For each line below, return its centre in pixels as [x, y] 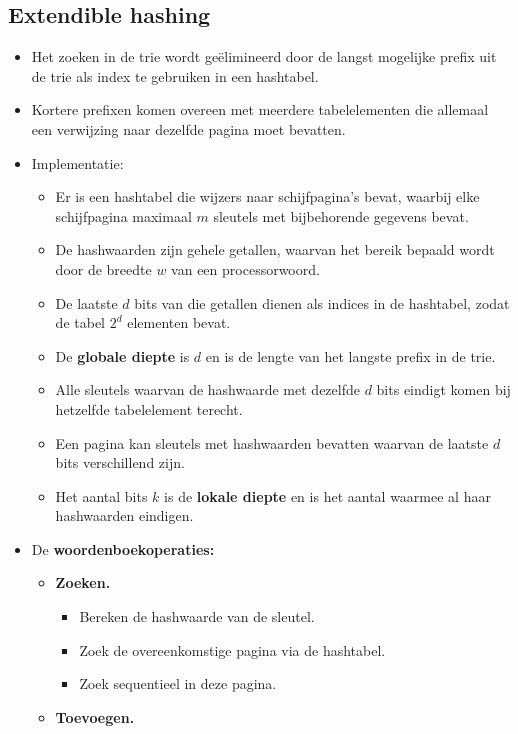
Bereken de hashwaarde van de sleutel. [197, 616]
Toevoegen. [95, 716]
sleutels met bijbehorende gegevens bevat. [341, 215]
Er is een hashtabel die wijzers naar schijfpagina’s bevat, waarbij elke [267, 196]
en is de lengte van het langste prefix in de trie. [350, 355]
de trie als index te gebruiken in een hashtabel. [175, 75]
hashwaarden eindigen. [124, 515]
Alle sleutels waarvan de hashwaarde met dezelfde [207, 389]
